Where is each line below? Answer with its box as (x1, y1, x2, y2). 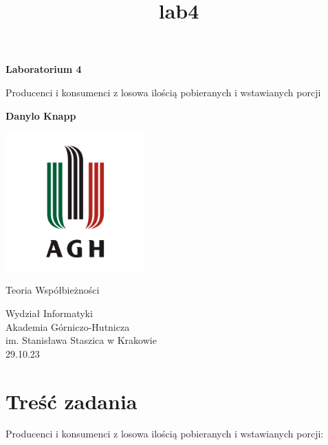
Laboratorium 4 (6, 62, 82, 76)
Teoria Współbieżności (6, 283, 100, 297)
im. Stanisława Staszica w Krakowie (6, 333, 157, 347)
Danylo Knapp (6, 108, 76, 122)
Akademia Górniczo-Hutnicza (6, 319, 130, 334)
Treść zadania (6, 387, 138, 415)
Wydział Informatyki (6, 305, 93, 320)
